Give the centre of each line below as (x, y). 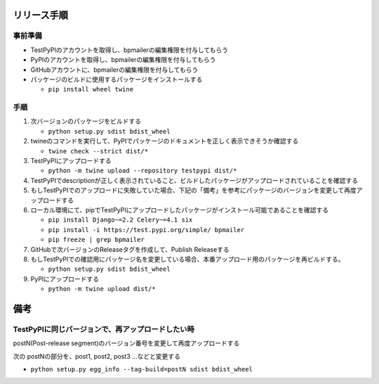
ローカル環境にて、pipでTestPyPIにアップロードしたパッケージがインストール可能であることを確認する (180, 210)
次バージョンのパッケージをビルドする (86, 121)
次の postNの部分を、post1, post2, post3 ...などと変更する (97, 356)
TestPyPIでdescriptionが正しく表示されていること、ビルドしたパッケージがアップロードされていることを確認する (194, 180)
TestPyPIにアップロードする (71, 161)
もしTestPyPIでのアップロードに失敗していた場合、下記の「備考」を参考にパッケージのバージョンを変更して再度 (194, 191)
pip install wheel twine (91, 89)
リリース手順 (40, 15)
